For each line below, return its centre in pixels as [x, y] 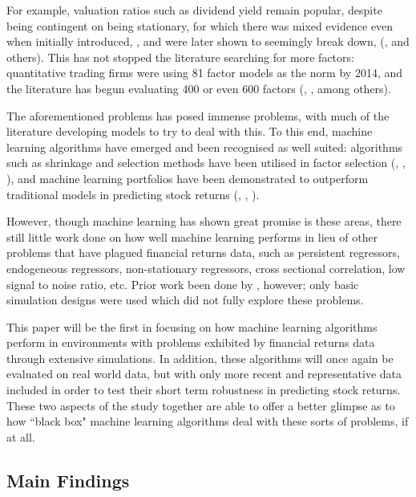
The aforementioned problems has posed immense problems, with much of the [198, 115]
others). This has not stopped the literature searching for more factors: [180, 57]
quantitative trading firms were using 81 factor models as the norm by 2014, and [205, 73]
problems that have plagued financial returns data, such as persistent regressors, [203, 253]
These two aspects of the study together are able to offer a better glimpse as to [201, 405]
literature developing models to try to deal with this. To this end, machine [190, 131]
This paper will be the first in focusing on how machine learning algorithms [192, 326]
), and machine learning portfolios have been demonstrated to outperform [188, 178]
